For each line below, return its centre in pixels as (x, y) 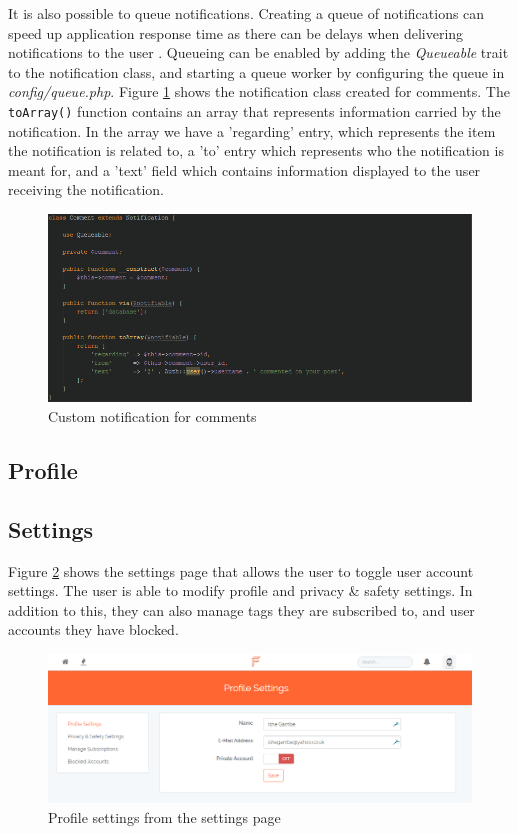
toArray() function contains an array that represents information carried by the (254, 110)
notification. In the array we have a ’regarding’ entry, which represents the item (252, 130)
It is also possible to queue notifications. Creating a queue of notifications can (246, 13)
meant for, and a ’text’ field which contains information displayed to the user (244, 169)
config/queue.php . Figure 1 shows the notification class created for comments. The (259, 91)
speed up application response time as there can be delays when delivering (236, 32)
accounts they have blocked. (93, 629)
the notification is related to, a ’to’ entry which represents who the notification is (256, 150)
